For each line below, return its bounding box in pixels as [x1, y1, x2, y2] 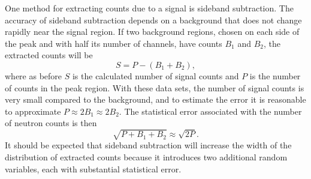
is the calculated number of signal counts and [72, 69, 239, 82]
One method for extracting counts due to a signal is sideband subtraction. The [5, 2, 294, 14]
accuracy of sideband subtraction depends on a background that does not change [5, 13, 302, 26]
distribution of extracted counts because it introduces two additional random [5, 151, 288, 163]
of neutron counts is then [5, 117, 97, 129]
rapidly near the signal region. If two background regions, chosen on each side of [5, 25, 300, 38]
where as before [5, 69, 62, 82]
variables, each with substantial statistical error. [5, 162, 182, 175]
